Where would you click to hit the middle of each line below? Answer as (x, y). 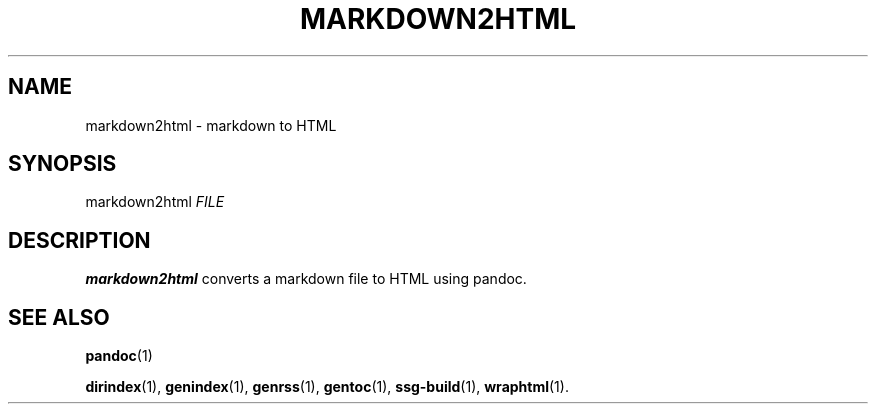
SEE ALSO (59, 317)
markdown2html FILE (155, 202)
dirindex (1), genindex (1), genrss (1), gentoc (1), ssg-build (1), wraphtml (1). (327, 387)
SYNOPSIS (62, 164)
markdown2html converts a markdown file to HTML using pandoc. (306, 279)
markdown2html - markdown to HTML (211, 125)
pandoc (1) (119, 356)
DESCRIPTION (79, 240)
